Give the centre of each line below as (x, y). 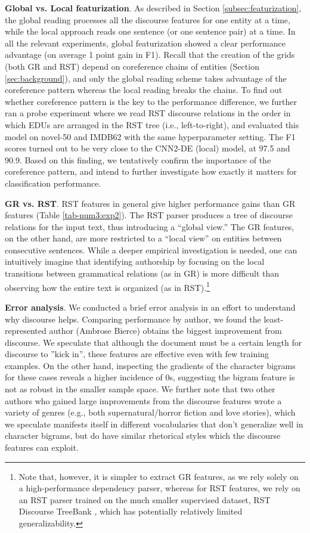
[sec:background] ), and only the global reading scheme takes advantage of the (146, 78)
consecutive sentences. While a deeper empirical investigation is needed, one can (151, 250)
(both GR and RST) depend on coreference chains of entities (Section (132, 66)
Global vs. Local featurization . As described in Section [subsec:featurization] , (153, 8)
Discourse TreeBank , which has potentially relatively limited (131, 511)
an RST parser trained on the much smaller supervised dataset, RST (145, 499)
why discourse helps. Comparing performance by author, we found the (133, 319)
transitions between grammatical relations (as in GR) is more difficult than (142, 273)
